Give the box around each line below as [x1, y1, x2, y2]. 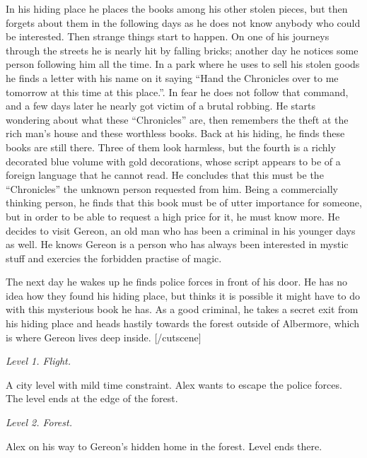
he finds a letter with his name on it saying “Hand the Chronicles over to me [6, 70, 339, 85]
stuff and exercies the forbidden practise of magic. [6, 250, 222, 265]
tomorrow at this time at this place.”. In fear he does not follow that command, [6, 84, 349, 99]
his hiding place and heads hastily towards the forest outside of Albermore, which [6, 316, 359, 331]
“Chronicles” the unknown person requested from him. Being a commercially [6, 181, 338, 196]
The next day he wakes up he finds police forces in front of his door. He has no [6, 274, 348, 289]
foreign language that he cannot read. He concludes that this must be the [6, 168, 324, 182]
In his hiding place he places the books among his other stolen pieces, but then [6, 1, 348, 16]
